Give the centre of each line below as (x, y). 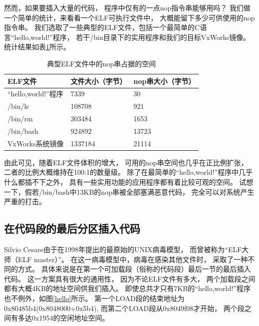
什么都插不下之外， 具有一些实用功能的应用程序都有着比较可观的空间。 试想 (129, 182)
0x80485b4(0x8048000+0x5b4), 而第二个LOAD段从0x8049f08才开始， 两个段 (124, 308)
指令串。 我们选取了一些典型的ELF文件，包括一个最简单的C (102, 27)
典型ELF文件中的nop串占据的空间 (102, 63)
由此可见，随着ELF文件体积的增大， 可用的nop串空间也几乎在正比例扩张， (126, 162)
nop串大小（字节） (164, 81)
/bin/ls (18, 106)
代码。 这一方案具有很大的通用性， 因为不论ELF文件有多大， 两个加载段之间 (130, 278)
